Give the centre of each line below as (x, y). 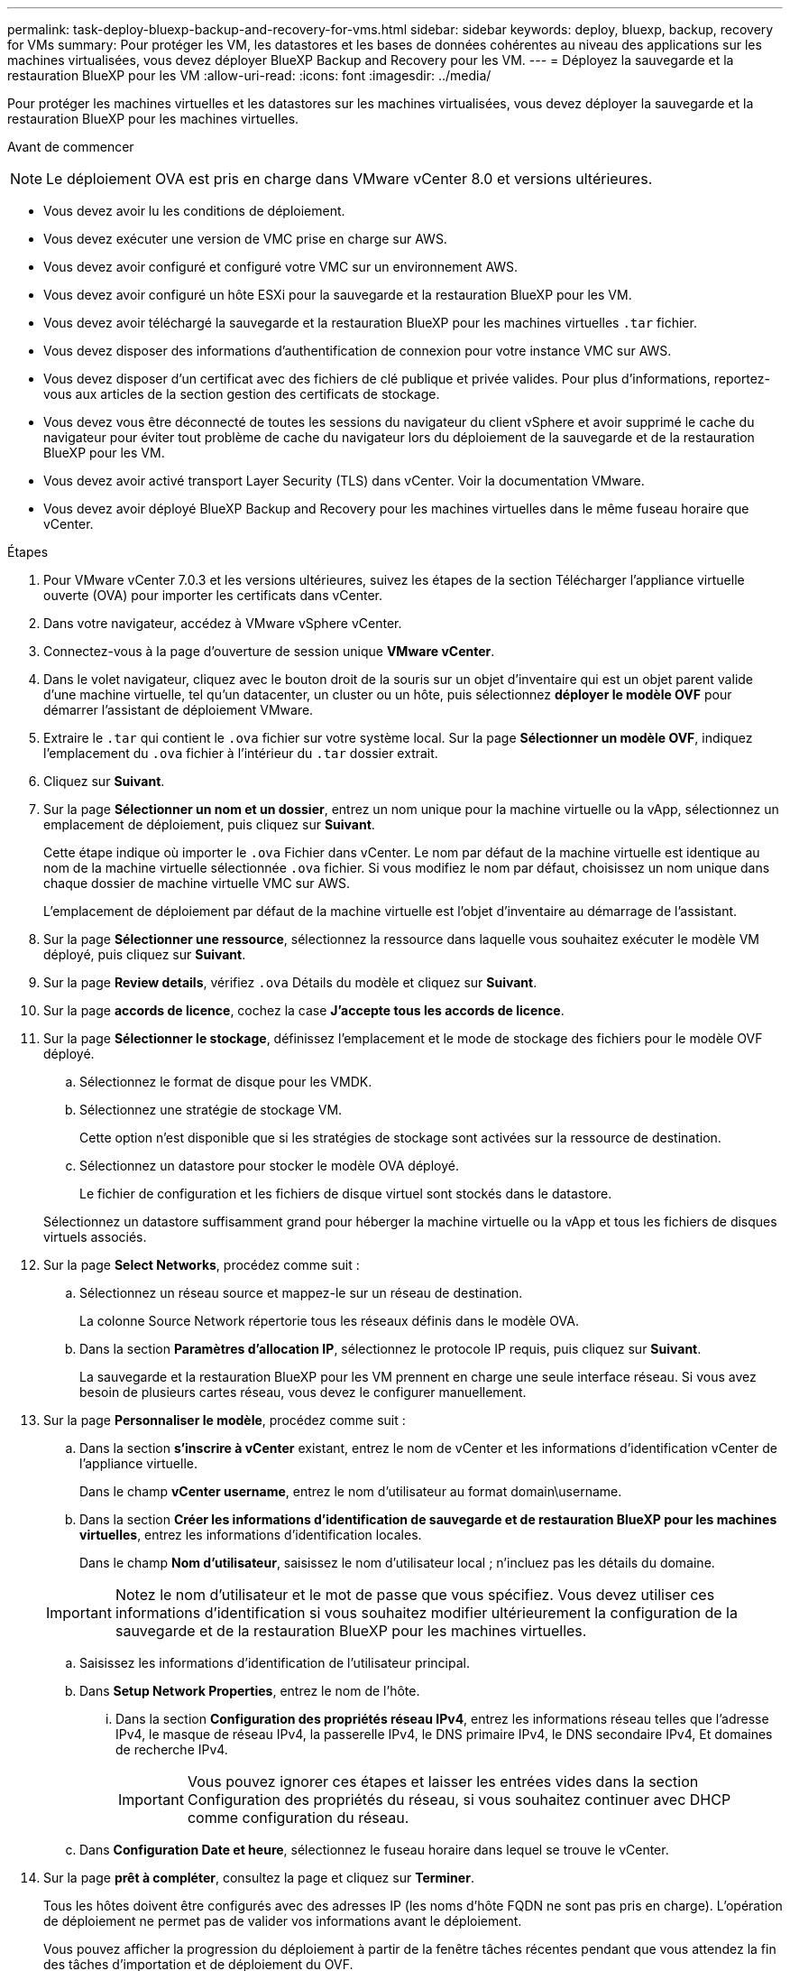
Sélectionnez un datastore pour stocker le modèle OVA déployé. (269, 1166)
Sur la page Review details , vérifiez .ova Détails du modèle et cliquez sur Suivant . (290, 982)
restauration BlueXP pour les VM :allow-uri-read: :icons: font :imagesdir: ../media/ (249, 75)
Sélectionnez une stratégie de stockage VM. (211, 1110)
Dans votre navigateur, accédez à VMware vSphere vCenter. (223, 623)
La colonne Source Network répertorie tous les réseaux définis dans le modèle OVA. (329, 1321)
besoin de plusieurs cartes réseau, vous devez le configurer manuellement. (303, 1392)
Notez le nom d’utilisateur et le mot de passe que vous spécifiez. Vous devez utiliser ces (415, 1595)
